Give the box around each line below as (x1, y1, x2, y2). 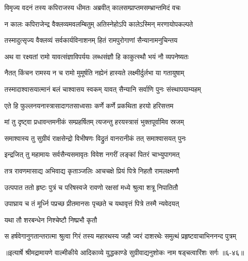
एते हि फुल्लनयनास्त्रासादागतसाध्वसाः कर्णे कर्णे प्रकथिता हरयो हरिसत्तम (4, 100, 174, 110)
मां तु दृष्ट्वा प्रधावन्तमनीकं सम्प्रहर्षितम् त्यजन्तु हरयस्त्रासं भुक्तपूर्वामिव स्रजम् (4, 117, 184, 127)
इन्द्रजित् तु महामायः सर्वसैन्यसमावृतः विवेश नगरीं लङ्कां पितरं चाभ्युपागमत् (4, 149, 180, 159)
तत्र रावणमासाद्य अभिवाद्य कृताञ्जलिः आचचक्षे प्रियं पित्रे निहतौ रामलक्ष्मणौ (4, 165, 179, 175)
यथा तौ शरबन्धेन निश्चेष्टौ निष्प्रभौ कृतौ (4, 214, 97, 225)
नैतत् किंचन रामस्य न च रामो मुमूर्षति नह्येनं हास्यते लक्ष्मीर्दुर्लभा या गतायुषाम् (4, 68, 184, 78)
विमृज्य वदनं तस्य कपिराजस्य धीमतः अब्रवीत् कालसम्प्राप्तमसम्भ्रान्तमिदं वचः (4, 2, 181, 12)
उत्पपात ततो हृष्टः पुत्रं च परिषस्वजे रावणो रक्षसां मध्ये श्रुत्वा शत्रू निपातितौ (4, 182, 178, 192)
